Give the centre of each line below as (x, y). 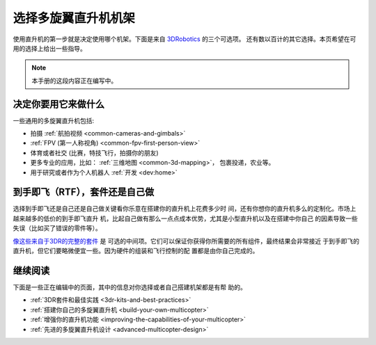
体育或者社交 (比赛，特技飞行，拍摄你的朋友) (95, 152)
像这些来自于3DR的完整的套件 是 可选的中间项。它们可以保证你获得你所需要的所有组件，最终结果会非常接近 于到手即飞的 (186, 241)
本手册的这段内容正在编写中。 (75, 81)
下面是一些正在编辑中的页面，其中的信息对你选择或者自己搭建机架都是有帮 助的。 (130, 287)
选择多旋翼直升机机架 (74, 18)
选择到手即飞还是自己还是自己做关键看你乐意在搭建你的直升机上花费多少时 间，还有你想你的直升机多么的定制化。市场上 (185, 209)
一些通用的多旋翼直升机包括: (54, 120)
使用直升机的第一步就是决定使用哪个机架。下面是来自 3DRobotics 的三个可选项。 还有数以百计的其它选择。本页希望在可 (185, 39)
